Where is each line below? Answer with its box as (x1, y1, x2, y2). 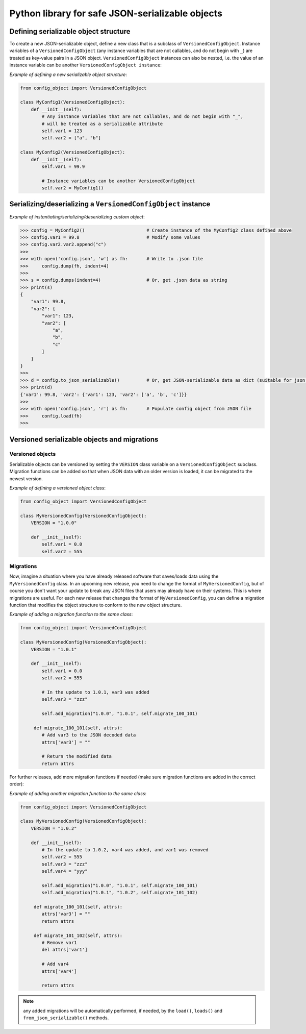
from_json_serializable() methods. (23, 1015, 109, 1021)
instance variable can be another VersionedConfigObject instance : (9, 62, 162, 68)
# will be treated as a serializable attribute (41, 120, 163, 127)
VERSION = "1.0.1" (31, 646, 77, 652)
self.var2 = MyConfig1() (41, 185, 104, 191)
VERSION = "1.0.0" (31, 520, 77, 526)
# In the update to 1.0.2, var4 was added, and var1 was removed (41, 847, 209, 852)
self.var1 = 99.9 (41, 163, 85, 169)
